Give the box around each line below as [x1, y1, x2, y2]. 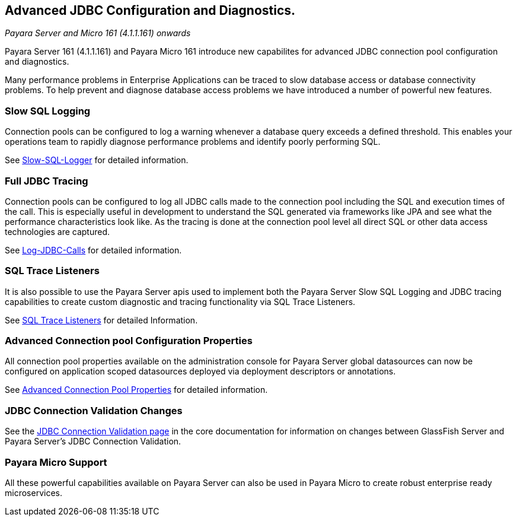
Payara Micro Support [5, 456, 107, 468]
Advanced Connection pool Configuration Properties [5, 335, 253, 347]
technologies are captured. [5, 226, 110, 237]
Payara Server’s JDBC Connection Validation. [5, 436, 181, 447]
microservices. [5, 487, 62, 498]
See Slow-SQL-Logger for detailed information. [5, 155, 189, 166]
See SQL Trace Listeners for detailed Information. [5, 314, 198, 325]
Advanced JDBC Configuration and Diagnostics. [5, 3, 296, 18]
